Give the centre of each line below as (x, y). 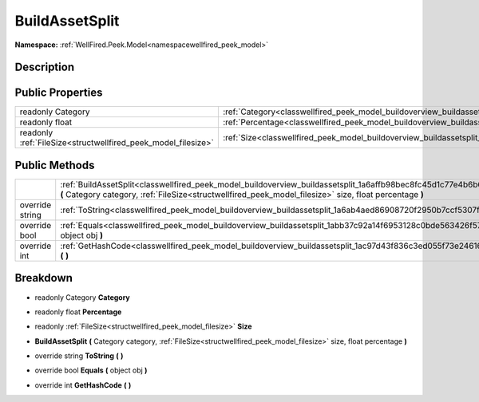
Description (45, 67)
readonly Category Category (83, 297)
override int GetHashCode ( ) (83, 385)
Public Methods (55, 165)
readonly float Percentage (78, 312)
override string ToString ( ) (79, 356)
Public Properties (59, 93)
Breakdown (44, 278)
